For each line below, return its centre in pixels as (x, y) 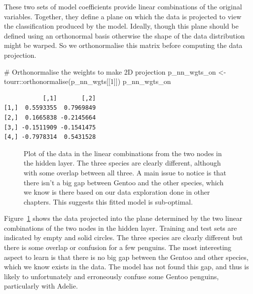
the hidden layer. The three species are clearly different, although (122, 163)
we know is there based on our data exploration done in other (117, 192)
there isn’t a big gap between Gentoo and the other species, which (124, 182)
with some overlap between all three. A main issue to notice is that (125, 172)
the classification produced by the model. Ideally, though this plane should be (121, 26)
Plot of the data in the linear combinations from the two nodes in (123, 153)
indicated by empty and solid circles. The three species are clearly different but (124, 237)
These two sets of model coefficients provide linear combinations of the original (123, 6)
